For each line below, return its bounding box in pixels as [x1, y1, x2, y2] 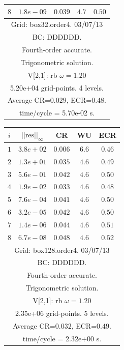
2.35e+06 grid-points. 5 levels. [15, 307, 109, 318]
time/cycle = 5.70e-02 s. [19, 107, 95, 118]
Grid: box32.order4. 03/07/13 [11, 19, 103, 30]
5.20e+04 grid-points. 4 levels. [10, 82, 104, 93]
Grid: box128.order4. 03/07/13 [14, 244, 110, 255]
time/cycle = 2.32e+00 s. [22, 333, 102, 343]
